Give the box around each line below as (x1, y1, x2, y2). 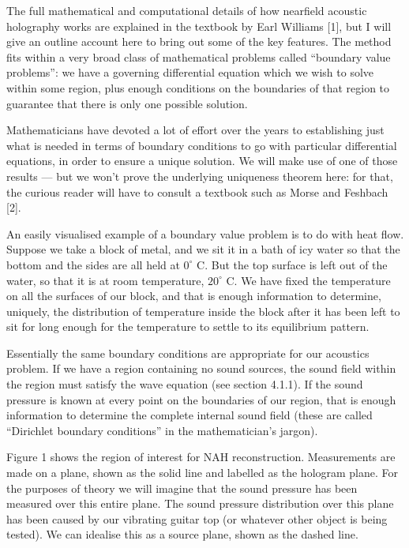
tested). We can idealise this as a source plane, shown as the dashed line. (6, 526, 358, 542)
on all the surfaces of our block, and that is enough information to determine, (6, 287, 381, 304)
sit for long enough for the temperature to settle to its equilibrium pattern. (6, 318, 370, 335)
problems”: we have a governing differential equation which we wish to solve (6, 64, 374, 81)
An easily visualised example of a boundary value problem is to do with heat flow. (6, 225, 404, 242)
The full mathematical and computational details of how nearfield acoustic (6, 2, 367, 18)
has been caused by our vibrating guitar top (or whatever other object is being (6, 510, 388, 527)
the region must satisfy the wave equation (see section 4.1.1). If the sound (6, 376, 363, 392)
